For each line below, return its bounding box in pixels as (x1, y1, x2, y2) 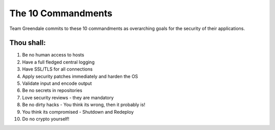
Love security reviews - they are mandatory (22, 94, 114, 101)
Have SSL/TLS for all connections (22, 66, 93, 72)
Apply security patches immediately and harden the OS (22, 73, 139, 79)
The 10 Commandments (9, 8, 113, 19)
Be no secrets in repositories (22, 87, 82, 93)
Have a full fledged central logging (22, 59, 95, 65)
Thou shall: (9, 39, 46, 47)
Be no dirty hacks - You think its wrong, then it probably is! (22, 102, 145, 108)
